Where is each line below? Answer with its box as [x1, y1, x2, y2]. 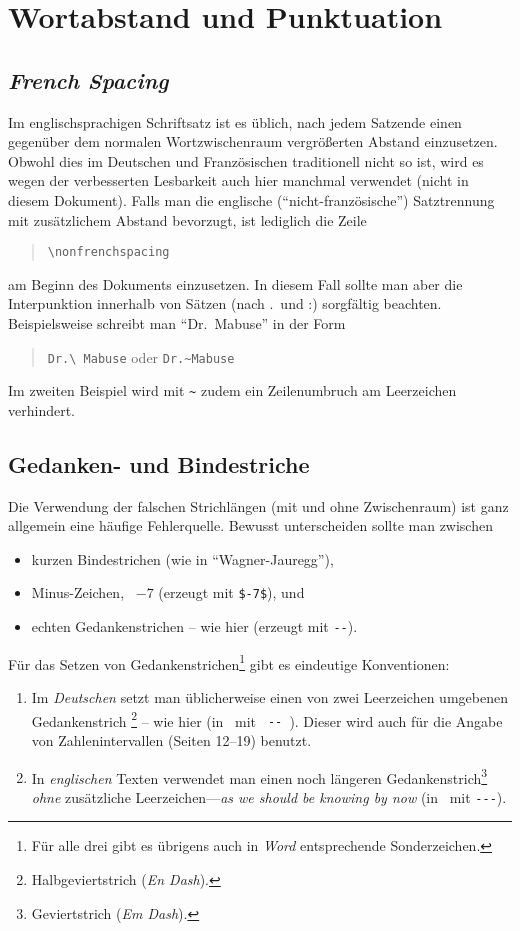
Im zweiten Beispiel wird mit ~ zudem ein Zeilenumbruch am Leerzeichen [8, 380, 457, 401]
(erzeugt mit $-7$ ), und [158, 582, 305, 603]
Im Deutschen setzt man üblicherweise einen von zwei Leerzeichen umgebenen [31, 687, 508, 708]
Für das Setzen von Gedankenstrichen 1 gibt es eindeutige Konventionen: [8, 650, 450, 674]
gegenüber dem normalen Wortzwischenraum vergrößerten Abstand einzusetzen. [8, 131, 498, 152]
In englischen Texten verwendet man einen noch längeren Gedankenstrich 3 [31, 764, 488, 788]
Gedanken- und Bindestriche [8, 448, 310, 479]
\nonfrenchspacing [47, 245, 170, 260]
